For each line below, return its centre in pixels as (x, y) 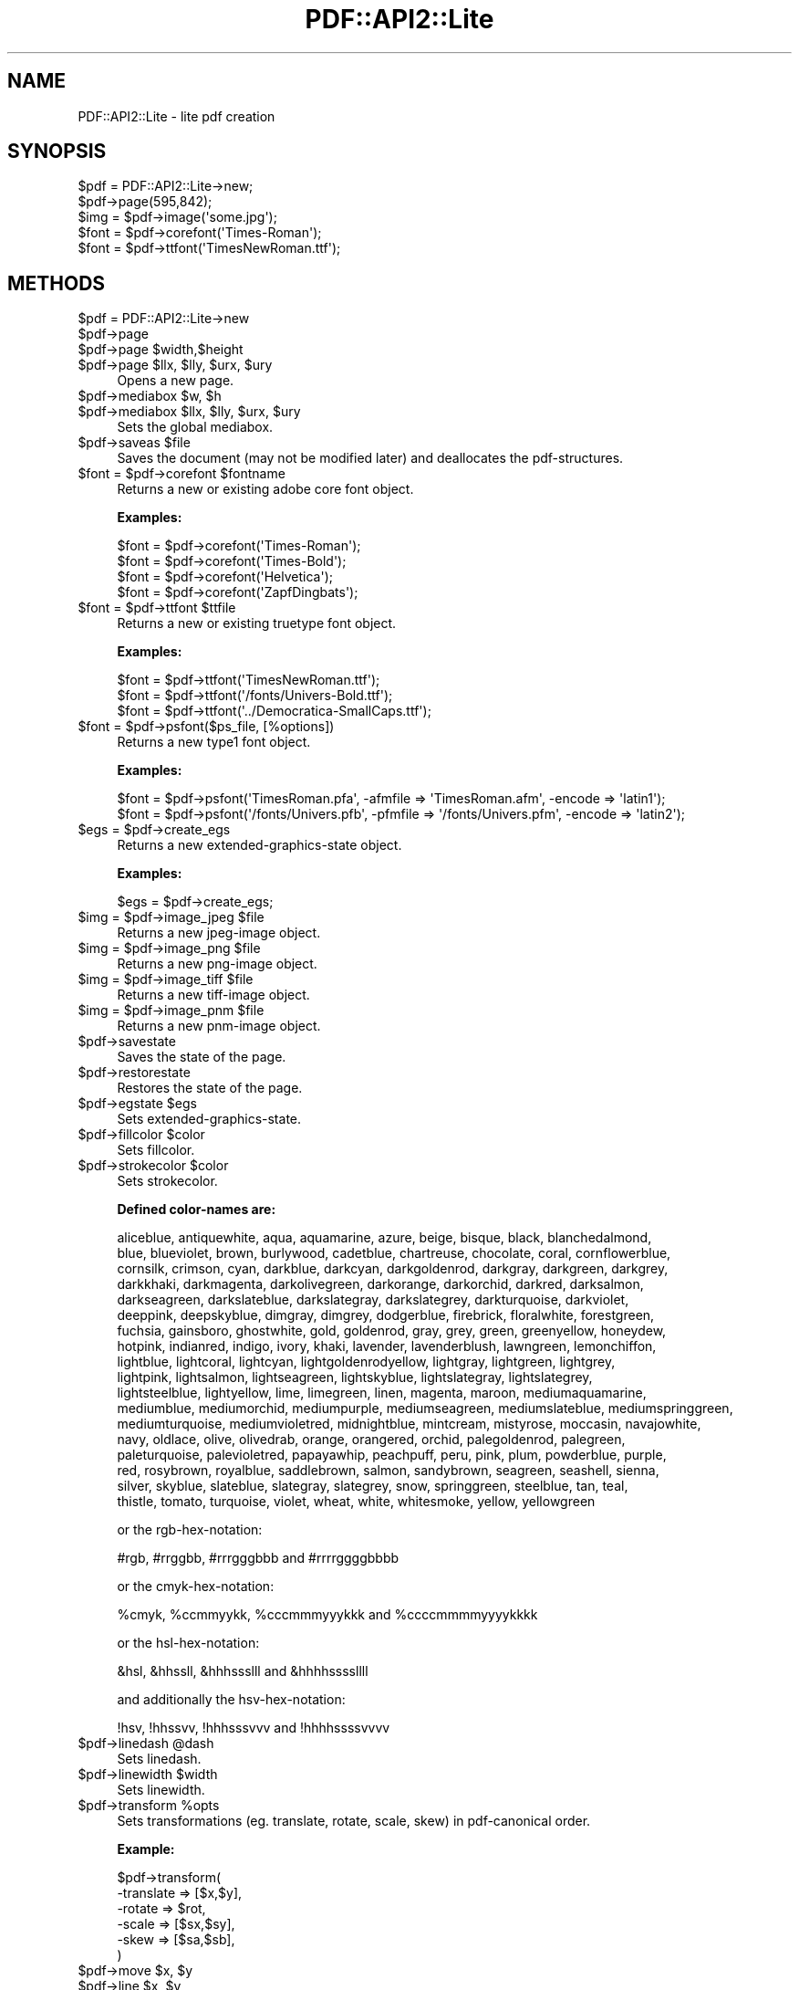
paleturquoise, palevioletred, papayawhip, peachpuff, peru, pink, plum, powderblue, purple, (392, 1455)
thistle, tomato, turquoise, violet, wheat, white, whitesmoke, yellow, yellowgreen (356, 1502)
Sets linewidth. (161, 1790)
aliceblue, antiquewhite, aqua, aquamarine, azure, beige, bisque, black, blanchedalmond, (384, 1238)
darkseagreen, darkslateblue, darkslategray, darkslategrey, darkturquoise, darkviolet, (373, 1300)
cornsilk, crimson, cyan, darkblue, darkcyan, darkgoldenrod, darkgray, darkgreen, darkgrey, (393, 1269)
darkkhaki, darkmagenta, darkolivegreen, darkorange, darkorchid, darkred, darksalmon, (380, 1284)
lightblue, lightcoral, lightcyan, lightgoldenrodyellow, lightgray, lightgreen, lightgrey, (366, 1362)
